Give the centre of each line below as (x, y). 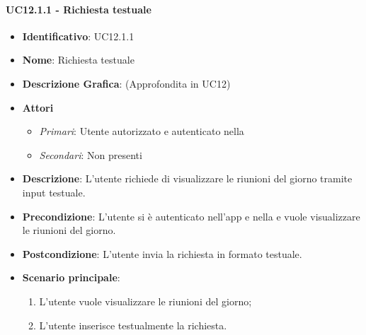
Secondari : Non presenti (91, 154)
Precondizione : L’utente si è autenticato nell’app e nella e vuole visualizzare (191, 216)
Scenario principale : (71, 277)
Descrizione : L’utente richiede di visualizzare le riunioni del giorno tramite (187, 178)
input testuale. (54, 192)
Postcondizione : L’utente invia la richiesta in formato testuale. (162, 253)
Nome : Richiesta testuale (78, 60)
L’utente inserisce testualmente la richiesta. (133, 325)
